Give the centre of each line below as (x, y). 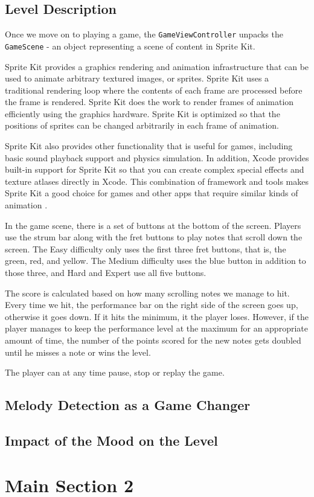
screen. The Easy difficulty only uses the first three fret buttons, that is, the (146, 248)
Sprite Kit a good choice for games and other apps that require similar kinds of (152, 193)
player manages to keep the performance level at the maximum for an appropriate (156, 328)
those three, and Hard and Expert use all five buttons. (106, 273)
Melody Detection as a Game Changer (128, 405)
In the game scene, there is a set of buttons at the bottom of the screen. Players (153, 225)
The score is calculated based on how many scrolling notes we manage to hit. (147, 293)
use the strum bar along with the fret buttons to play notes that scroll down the (154, 237)
